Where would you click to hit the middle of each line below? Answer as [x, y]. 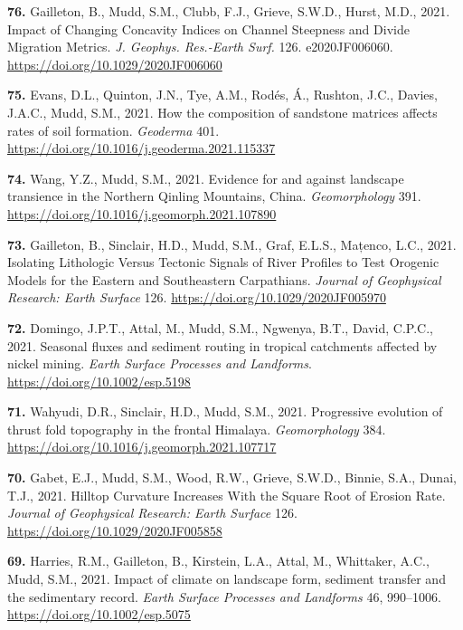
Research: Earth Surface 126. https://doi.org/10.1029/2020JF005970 [197, 297]
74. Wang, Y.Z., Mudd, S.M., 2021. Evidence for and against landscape [206, 178]
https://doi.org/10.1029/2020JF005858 [115, 530]
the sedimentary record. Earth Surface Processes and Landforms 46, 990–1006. [224, 596]
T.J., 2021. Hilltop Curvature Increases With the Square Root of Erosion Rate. [227, 495]
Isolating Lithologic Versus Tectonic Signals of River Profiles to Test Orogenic [223, 262]
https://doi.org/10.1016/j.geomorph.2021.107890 [142, 213]
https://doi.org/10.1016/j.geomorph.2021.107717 [142, 447]
